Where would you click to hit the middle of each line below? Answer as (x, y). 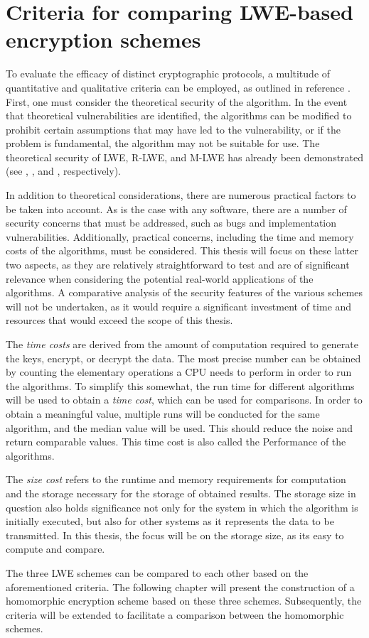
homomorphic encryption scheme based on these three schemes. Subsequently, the (184, 601)
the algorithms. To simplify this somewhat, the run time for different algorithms (180, 385)
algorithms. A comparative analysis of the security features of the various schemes (184, 292)
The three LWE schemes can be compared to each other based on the (157, 572)
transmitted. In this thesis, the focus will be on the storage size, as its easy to (175, 535)
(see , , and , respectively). (63, 171)
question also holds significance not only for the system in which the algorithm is (182, 507)
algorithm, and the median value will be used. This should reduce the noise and (180, 427)
